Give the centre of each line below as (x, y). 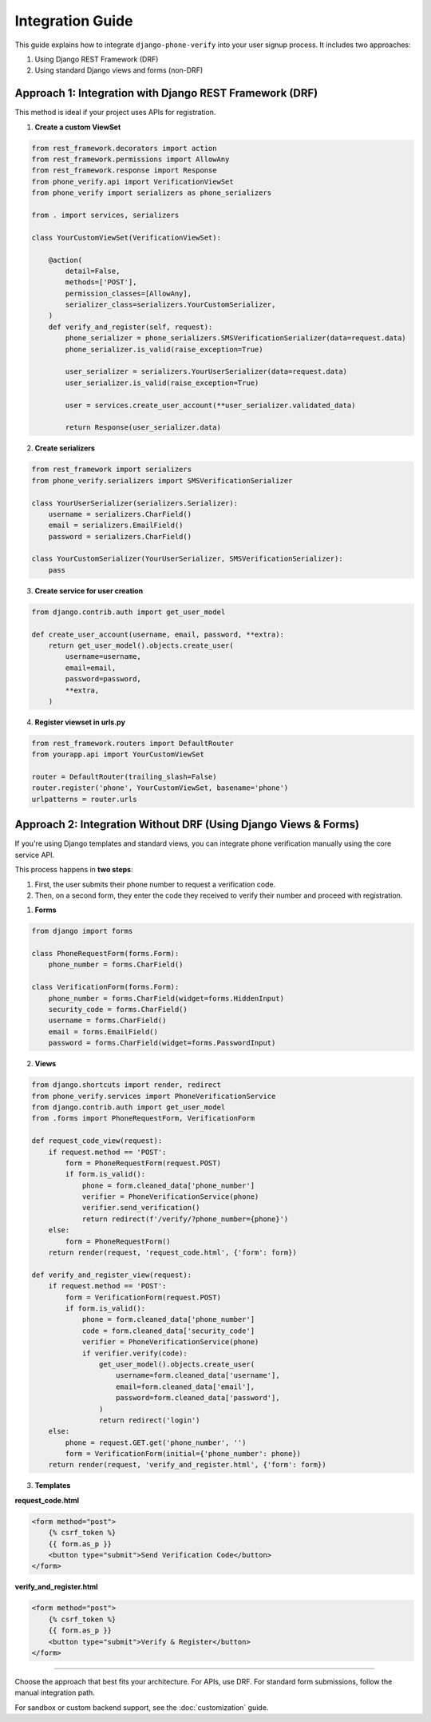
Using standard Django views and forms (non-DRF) (119, 70)
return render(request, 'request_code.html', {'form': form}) (172, 1253)
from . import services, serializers (105, 215)
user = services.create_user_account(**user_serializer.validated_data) (210, 405)
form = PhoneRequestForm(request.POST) (143, 1163)
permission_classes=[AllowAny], (128, 293)
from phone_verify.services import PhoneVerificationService (154, 1096)
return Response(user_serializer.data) (143, 428)
